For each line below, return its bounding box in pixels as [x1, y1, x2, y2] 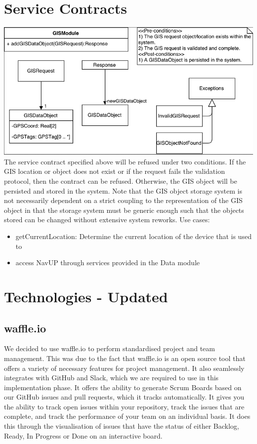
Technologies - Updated [4, 286, 168, 306]
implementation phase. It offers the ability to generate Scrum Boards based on [4, 382, 242, 392]
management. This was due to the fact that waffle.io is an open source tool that [4, 353, 246, 363]
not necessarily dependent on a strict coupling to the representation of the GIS [4, 195, 243, 205]
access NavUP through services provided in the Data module [15, 257, 200, 268]
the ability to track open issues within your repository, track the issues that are [4, 401, 245, 411]
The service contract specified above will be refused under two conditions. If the [4, 156, 246, 166]
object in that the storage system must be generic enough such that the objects [4, 204, 244, 215]
